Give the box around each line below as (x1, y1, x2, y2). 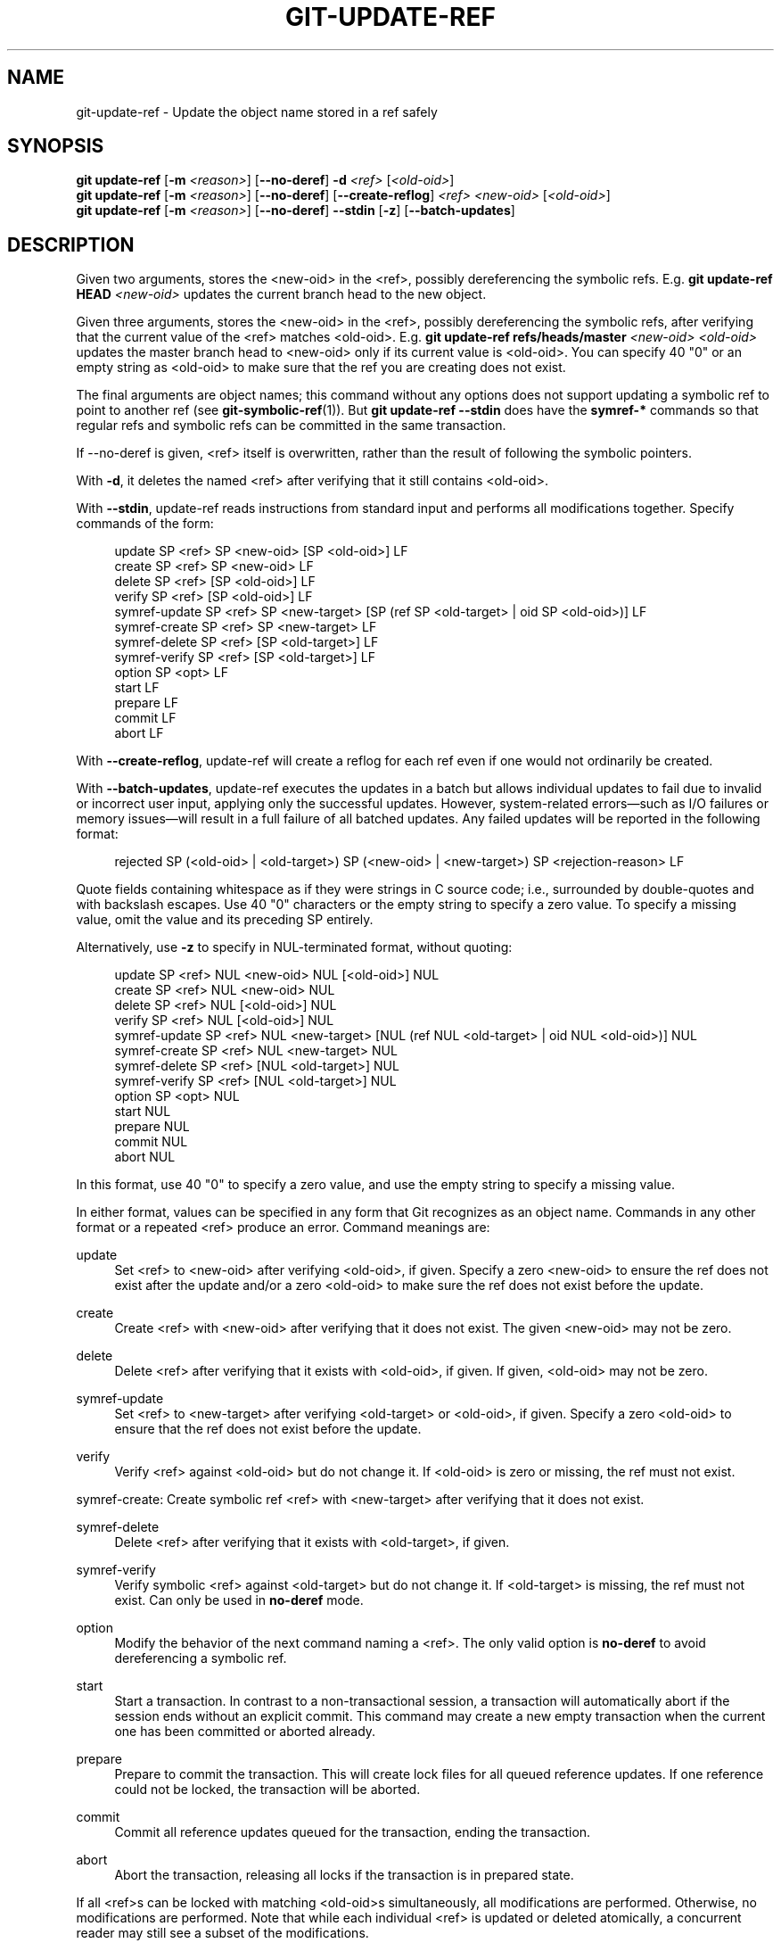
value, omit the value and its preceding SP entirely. (76, 912, 374, 928)
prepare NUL (114, 1119, 190, 1135)
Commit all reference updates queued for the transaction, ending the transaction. (114, 1824, 591, 1840)
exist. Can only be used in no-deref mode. (114, 1592, 364, 1608)
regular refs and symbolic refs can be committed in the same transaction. (76, 418, 506, 434)
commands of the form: (76, 516, 214, 532)
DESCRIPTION (7, 233, 135, 256)
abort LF (114, 725, 164, 741)
